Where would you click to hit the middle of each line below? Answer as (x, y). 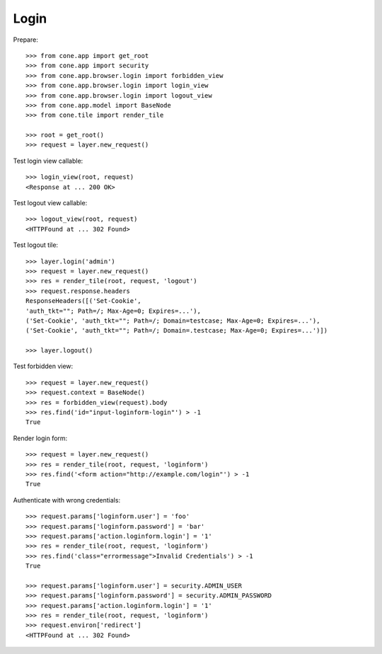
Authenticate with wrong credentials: (66, 500)
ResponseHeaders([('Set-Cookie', (83, 301)
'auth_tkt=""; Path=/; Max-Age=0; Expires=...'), (114, 311)
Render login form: (40, 438)
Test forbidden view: (43, 366)
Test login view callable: (48, 161)
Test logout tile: (36, 245)
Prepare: (25, 40)
